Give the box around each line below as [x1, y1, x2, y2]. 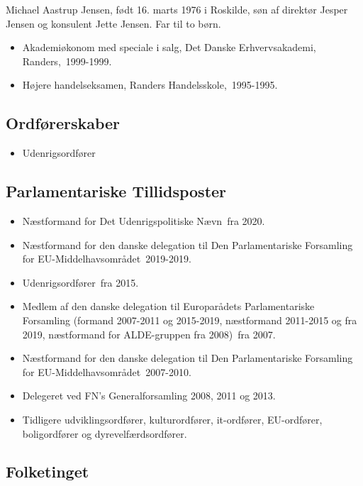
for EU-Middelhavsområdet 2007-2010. [22, 364, 191, 379]
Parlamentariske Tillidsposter [6, 180, 227, 202]
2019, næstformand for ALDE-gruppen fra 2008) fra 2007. [22, 326, 276, 341]
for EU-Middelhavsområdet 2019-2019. [22, 251, 191, 266]
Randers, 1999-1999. [22, 53, 112, 68]
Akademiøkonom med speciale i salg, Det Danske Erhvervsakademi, [22, 40, 316, 55]
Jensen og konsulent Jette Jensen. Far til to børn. [6, 16, 221, 31]
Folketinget [6, 460, 89, 482]
